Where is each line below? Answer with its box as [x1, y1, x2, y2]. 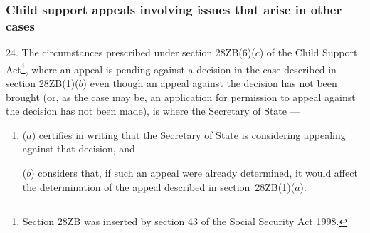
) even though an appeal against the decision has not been [83, 75, 337, 90]
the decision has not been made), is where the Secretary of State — [6, 103, 300, 118]
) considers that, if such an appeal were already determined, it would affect [31, 165, 358, 180]
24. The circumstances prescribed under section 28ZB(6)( [6, 45, 255, 60]
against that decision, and [22, 141, 135, 156]
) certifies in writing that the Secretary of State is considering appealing [31, 127, 346, 142]
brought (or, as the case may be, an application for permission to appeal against [6, 89, 356, 104]
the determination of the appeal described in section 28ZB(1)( [22, 179, 295, 194]
